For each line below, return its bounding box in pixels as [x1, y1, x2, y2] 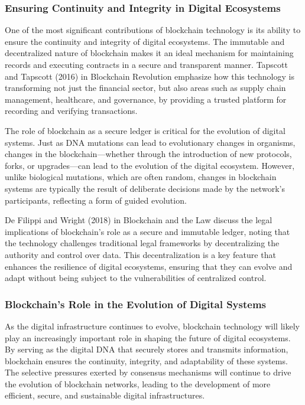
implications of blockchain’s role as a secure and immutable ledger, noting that [5, 225, 290, 237]
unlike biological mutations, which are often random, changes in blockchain [5, 171, 277, 183]
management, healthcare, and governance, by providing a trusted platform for [5, 93, 287, 105]
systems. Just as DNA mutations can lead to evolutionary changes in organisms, [5, 136, 296, 148]
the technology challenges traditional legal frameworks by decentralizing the [5, 237, 280, 249]
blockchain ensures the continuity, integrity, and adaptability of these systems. [5, 354, 288, 367]
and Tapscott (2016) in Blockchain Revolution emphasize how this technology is [5, 70, 294, 82]
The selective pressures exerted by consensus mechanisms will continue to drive [5, 366, 291, 378]
